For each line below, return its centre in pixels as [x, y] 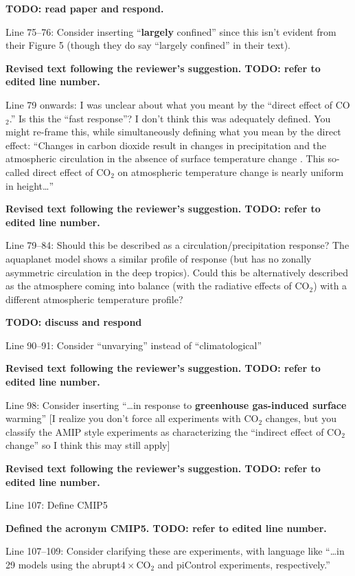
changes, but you [301, 418]
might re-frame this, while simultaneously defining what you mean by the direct [173, 132]
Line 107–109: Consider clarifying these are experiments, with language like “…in [175, 551]
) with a [330, 286]
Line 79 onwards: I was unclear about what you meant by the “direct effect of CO [178, 104]
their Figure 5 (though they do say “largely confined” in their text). [148, 45]
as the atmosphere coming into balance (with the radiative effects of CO [158, 286]
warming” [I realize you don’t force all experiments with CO [132, 418]
